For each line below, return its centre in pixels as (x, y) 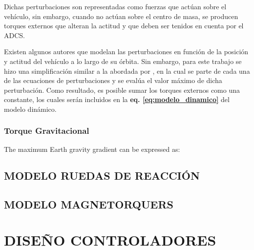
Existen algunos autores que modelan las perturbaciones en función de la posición (126, 52)
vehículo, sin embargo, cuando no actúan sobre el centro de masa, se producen (121, 16)
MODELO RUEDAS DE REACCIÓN (102, 175)
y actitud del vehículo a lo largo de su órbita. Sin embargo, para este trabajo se (123, 61)
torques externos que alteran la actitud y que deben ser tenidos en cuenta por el (124, 26)
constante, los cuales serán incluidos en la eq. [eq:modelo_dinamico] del (117, 99)
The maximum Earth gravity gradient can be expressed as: (92, 149)
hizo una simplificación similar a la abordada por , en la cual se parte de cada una (127, 71)
